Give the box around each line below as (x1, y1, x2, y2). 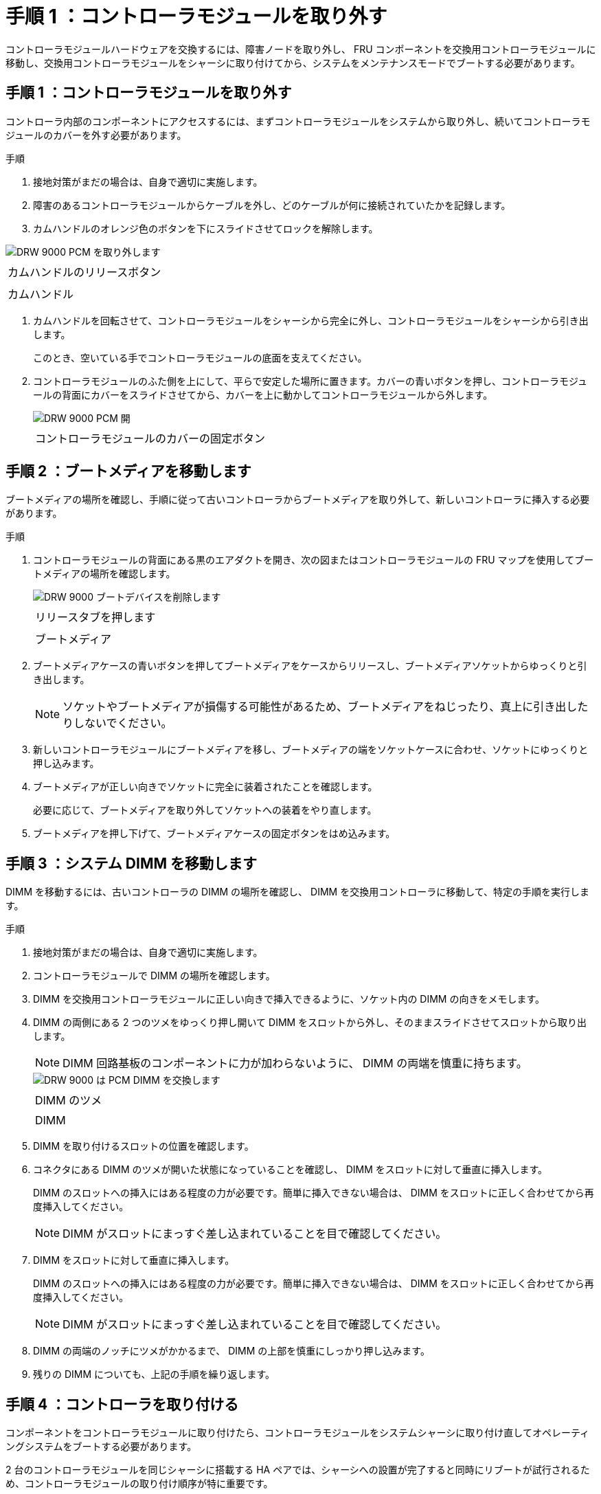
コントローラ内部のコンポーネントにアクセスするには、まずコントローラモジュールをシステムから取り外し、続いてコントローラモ (5, 115, 591, 127)
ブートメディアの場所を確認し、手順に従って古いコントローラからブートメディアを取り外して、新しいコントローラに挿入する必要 (5, 493, 590, 506)
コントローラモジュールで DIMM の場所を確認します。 (33, 970, 275, 982)
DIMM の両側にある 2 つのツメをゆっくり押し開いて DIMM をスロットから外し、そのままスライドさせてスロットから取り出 (33, 1016, 587, 1029)
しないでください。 (73, 716, 172, 731)
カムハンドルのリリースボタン (8, 265, 161, 279)
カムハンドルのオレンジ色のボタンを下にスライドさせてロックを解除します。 (33, 222, 378, 234)
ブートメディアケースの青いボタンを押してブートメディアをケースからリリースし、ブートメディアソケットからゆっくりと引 (33, 660, 587, 672)
